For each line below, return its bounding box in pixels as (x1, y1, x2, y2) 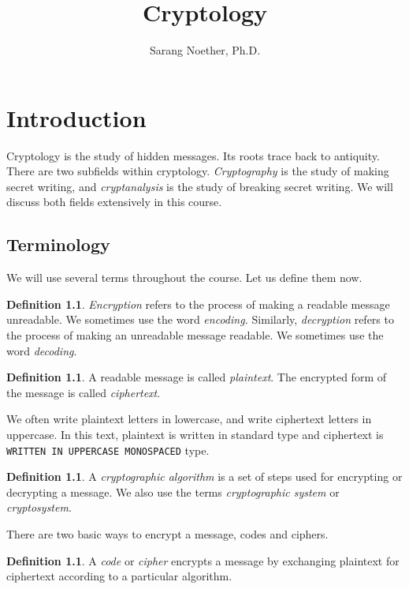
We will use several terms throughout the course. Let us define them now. (6, 269, 363, 286)
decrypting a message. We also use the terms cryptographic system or (6, 483, 340, 500)
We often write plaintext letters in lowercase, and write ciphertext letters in (6, 411, 372, 427)
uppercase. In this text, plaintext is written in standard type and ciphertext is (6, 426, 384, 442)
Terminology (6, 232, 110, 257)
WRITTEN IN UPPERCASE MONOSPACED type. (6, 441, 210, 458)
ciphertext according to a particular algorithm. (6, 568, 232, 584)
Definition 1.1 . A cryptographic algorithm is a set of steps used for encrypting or (6, 468, 403, 485)
